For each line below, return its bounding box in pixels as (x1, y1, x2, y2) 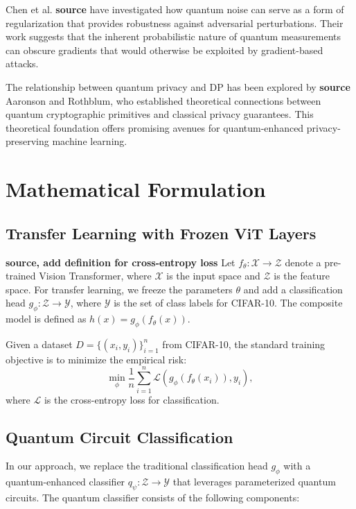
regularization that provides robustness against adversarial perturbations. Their (6, 15, 344, 30)
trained (6, 268, 36, 283)
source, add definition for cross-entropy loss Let (6, 254, 235, 269)
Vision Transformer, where (39, 268, 152, 283)
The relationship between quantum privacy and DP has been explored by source (6, 79, 350, 94)
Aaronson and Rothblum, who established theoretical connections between (6, 93, 321, 107)
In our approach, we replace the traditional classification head (6, 458, 268, 473)
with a (283, 458, 311, 473)
